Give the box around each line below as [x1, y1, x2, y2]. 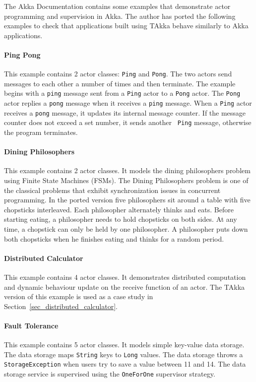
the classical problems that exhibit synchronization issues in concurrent [4, 185, 221, 195]
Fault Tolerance [4, 320, 59, 330]
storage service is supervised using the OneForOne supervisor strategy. [4, 369, 215, 379]
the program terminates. [4, 127, 78, 137]
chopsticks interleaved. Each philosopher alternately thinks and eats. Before [4, 204, 234, 214]
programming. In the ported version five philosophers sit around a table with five [4, 194, 251, 205]
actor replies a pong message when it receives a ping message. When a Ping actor [4, 98, 252, 108]
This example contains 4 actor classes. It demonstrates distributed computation [4, 271, 246, 282]
